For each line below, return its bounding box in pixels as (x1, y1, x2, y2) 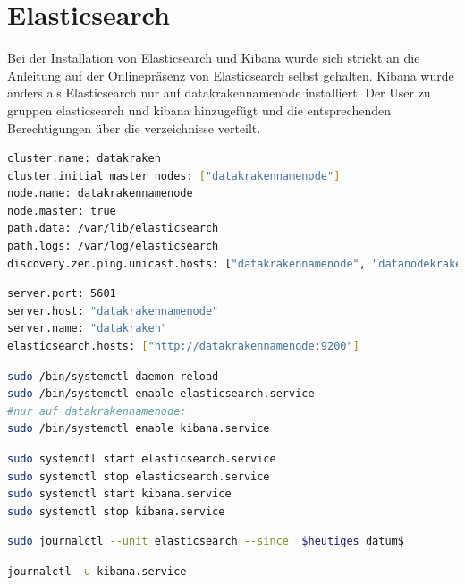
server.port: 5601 (7, 287, 116, 301)
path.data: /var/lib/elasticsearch (7, 222, 219, 235)
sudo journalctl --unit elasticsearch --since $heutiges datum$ (7, 535, 404, 548)
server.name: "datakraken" (7, 322, 167, 335)
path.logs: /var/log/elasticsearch (7, 240, 219, 253)
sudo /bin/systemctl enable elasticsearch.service (7, 387, 315, 401)
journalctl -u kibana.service (7, 564, 187, 578)
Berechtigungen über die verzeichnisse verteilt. (7, 118, 261, 137)
